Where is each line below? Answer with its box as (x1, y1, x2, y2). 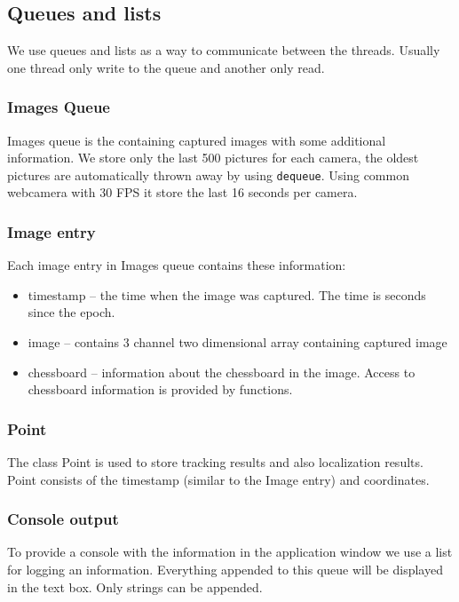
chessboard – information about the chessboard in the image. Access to (28, 362, 415, 381)
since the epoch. (28, 303, 115, 321)
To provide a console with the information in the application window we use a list (7, 543, 453, 561)
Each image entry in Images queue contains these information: (7, 256, 346, 274)
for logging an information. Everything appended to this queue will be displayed (7, 560, 443, 579)
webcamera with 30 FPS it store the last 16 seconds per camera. (7, 183, 358, 202)
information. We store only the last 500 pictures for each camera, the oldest (7, 148, 419, 167)
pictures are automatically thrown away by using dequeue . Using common (7, 165, 409, 184)
